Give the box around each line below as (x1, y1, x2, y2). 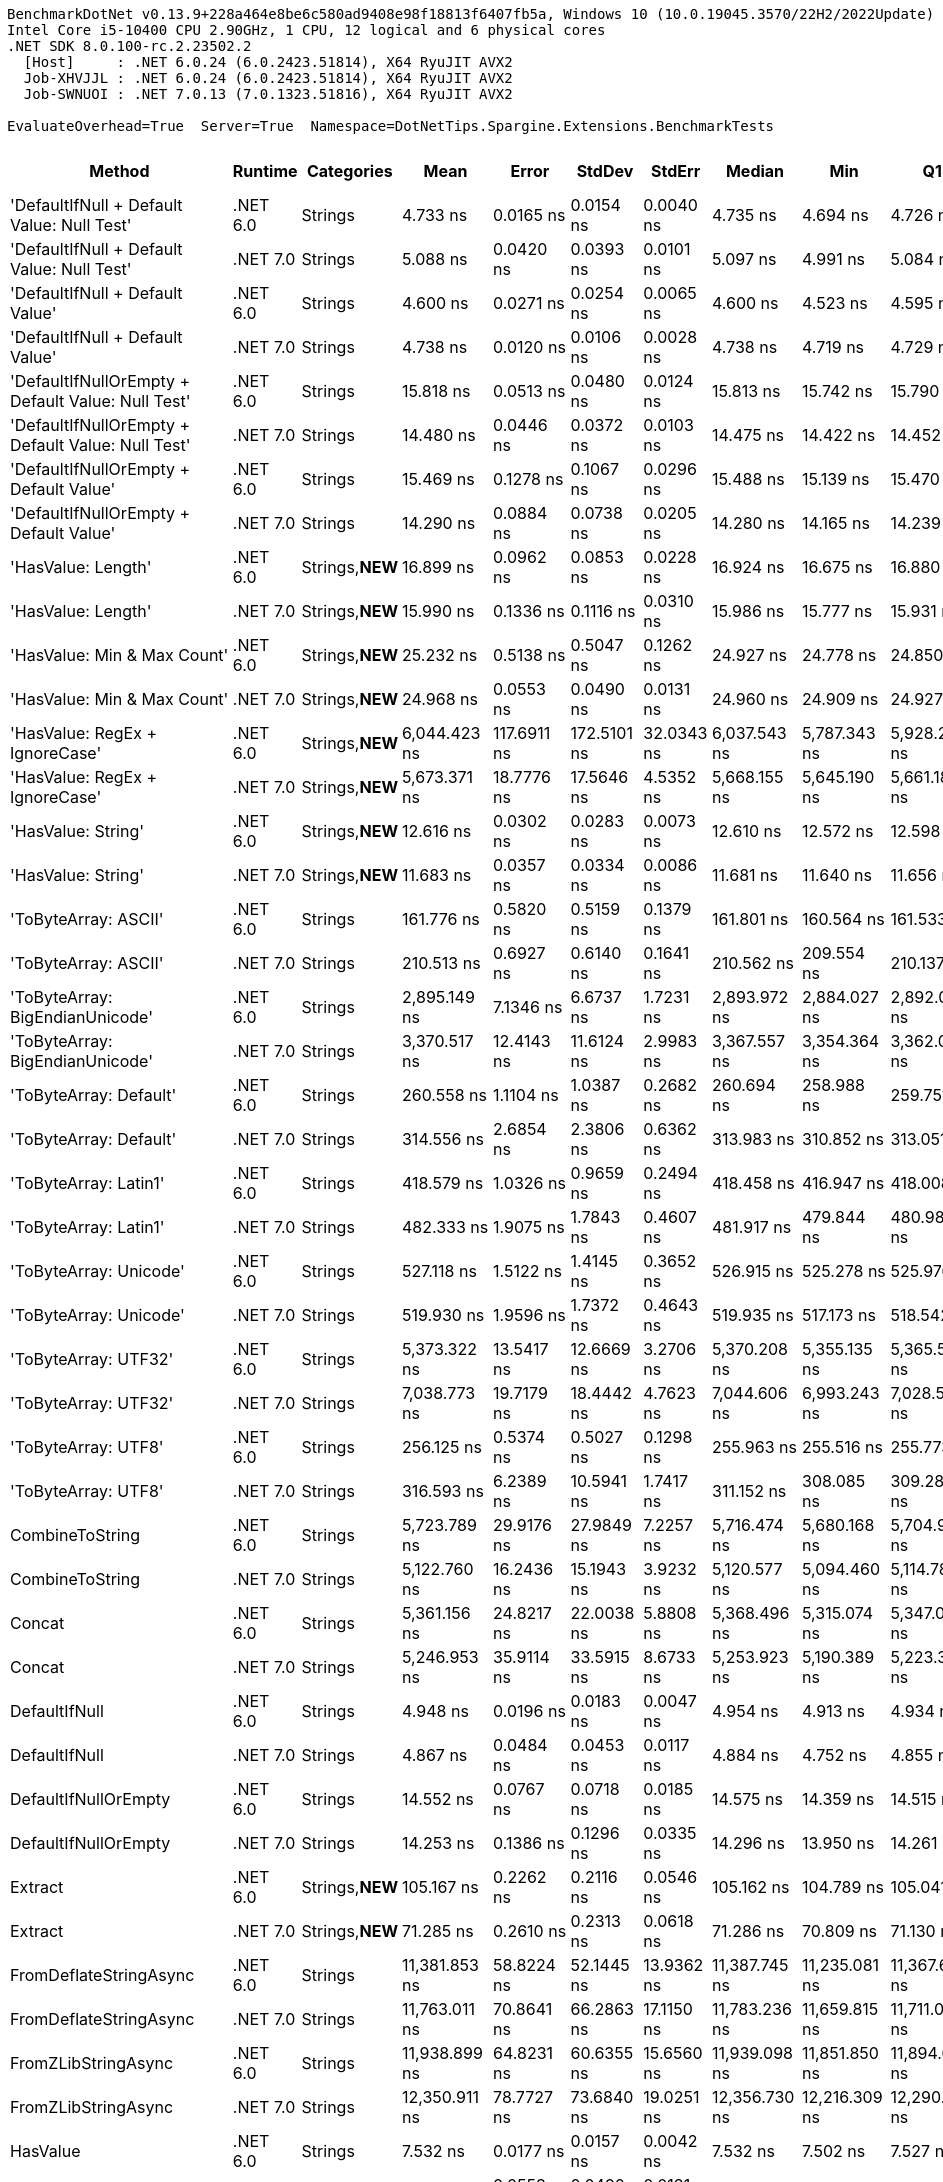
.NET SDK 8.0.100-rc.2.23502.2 (7, 38, 252, 54)
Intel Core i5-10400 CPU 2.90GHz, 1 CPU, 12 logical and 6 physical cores (7, 22, 606, 38)
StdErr (651, 161, 701, 181)
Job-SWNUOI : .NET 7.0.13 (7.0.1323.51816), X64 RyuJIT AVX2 (23, 86, 513, 102)
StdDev (576, 161, 634, 181)
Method (89, 161, 150, 181)
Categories (306, 161, 393, 181)
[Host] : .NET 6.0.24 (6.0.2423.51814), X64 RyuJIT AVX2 (23, 54, 513, 70)
